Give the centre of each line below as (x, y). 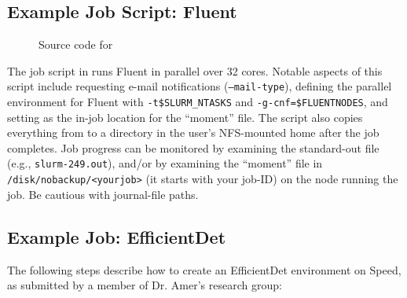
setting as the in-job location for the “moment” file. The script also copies (185, 117)
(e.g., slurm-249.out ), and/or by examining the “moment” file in (165, 163)
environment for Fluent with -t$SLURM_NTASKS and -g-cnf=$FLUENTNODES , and (198, 102)
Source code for (76, 44)
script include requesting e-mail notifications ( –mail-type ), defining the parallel (200, 86)
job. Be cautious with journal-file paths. (103, 194)
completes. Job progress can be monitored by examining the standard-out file (193, 147)
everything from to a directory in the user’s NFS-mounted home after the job (193, 132)
